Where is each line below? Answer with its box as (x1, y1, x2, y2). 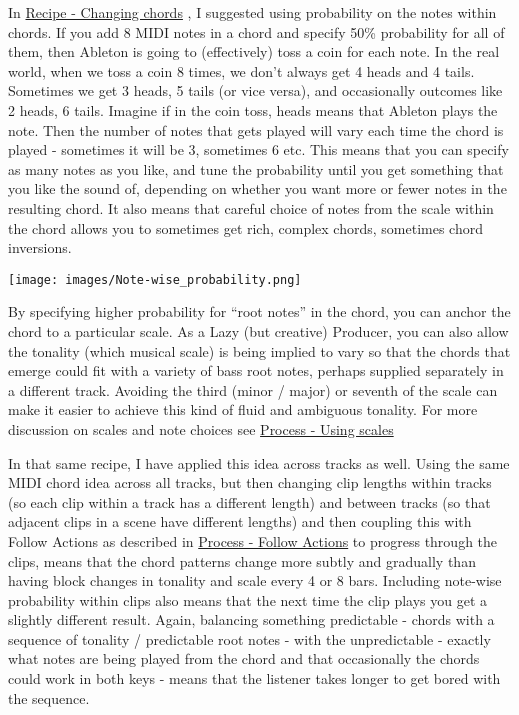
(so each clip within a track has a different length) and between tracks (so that (8, 491, 491, 512)
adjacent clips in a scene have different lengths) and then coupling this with (8, 511, 472, 532)
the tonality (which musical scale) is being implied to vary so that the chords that (8, 340, 511, 361)
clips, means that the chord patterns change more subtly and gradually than (8, 550, 476, 571)
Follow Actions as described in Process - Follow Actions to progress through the (8, 530, 498, 551)
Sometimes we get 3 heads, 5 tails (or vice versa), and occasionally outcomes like (8, 80, 503, 101)
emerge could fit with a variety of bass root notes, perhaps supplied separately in (8, 360, 504, 381)
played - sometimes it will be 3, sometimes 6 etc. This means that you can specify (8, 139, 509, 160)
